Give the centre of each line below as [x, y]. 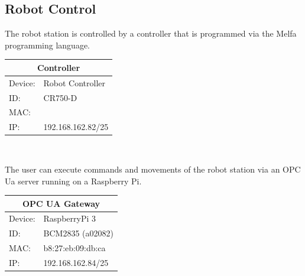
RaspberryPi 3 [69, 218]
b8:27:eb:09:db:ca [74, 248]
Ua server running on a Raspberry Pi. [73, 181]
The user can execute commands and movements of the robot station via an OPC [153, 169]
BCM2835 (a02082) [78, 233]
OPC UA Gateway [61, 203]
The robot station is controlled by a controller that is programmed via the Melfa [151, 33]
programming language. [47, 45]
